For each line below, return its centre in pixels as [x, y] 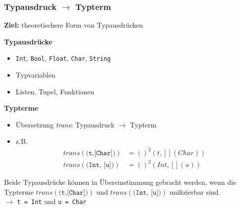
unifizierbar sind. [195, 191]
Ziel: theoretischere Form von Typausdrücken [73, 25]
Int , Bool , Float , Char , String [63, 58]
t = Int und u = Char [52, 201]
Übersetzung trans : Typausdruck [65, 124]
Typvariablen [35, 75]
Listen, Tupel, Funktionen [55, 91]
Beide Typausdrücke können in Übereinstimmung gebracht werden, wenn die [120, 182]
